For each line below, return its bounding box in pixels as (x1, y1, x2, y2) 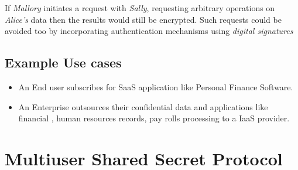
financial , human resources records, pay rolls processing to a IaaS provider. (18, 112, 290, 124)
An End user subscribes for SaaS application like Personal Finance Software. (18, 80, 293, 93)
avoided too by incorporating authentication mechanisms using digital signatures (5, 25, 293, 37)
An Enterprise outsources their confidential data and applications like (18, 100, 268, 113)
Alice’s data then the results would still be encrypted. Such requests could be (5, 13, 282, 25)
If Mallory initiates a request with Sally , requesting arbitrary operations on (5, 2, 275, 13)
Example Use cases (5, 53, 122, 72)
